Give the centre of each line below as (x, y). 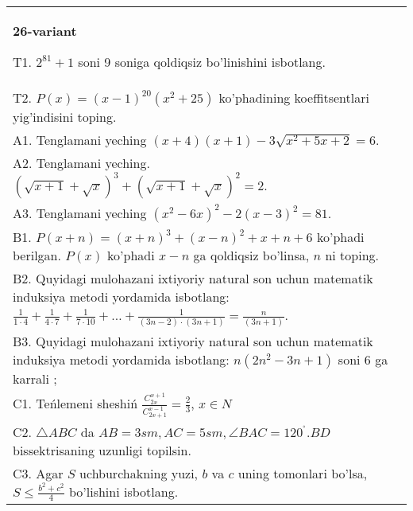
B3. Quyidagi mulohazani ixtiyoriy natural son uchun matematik (193, 341)
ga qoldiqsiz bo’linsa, (251, 255)
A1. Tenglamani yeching (80, 140)
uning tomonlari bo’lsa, (303, 473)
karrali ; (35, 378)
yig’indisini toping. (65, 117)
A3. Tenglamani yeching (80, 213)
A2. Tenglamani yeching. (81, 163)
